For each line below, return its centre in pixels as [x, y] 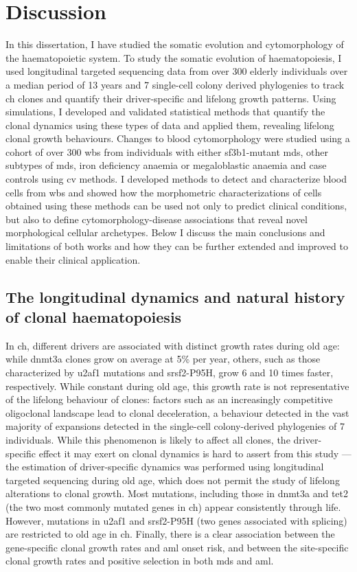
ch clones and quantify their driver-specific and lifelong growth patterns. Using [171, 98]
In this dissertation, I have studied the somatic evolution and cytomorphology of [175, 44]
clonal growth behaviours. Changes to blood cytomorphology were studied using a [178, 138]
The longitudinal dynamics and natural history [175, 296]
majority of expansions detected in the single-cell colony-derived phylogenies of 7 [175, 426]
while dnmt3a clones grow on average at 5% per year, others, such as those [163, 359]
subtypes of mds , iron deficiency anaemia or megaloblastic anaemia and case [166, 165]
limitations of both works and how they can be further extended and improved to [177, 246]
